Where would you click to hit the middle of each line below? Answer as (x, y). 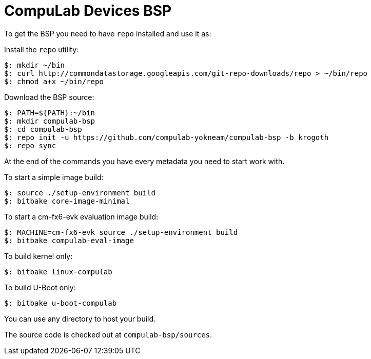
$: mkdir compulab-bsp (50, 121)
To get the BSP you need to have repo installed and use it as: (108, 33)
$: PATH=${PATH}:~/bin (50, 113)
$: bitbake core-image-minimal (67, 201)
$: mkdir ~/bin (35, 65)
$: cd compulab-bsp (43, 129)
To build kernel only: (38, 256)
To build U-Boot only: (40, 287)
